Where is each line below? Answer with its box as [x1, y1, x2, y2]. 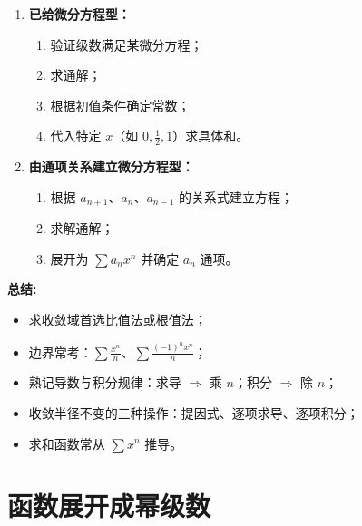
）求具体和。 [172, 126, 249, 145]
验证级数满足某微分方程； [50, 34, 203, 54]
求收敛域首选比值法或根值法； [28, 310, 207, 329]
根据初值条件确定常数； [50, 95, 191, 114]
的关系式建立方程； [179, 187, 294, 206]
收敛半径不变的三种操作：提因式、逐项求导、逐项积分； [28, 403, 359, 422]
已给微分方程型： [28, 5, 131, 23]
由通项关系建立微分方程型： [28, 157, 194, 176]
